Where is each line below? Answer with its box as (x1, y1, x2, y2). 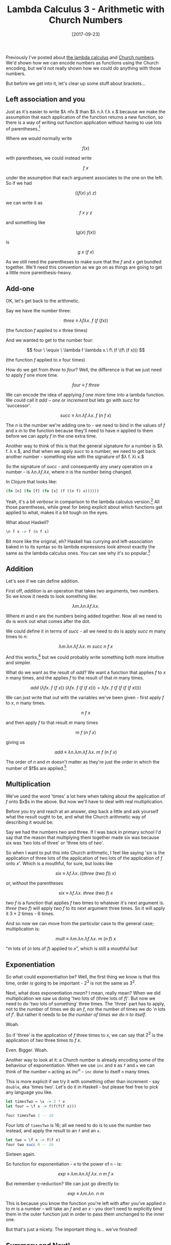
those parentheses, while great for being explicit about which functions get (6, 504, 163, 510)
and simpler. (6, 659, 32, 666)
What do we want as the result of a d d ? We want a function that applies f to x (6, 669, 166, 675)
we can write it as (6, 200, 43, 206)
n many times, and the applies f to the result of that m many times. (6, 674, 144, 681)
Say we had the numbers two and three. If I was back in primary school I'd (6, 829, 161, 835)
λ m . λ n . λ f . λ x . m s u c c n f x (58, 643, 113, 649)
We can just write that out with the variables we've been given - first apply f (6, 694, 164, 700)
